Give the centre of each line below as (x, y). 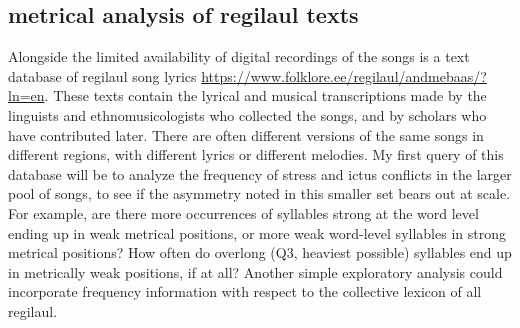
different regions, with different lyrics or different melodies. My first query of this (256, 154)
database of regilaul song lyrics (102, 75)
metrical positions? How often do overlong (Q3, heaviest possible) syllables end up (260, 252)
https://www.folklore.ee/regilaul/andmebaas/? (344, 75)
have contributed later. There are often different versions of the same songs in (246, 134)
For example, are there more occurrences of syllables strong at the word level (243, 212)
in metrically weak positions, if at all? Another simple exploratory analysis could (255, 271)
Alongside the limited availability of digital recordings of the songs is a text (239, 56)
